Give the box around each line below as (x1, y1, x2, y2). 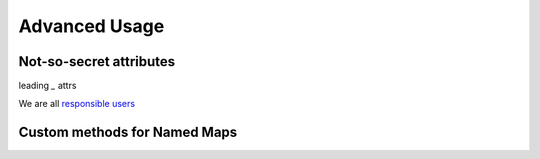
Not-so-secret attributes (18, 53, 176, 70)
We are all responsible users (18, 98, 135, 110)
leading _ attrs (18, 80, 77, 92)
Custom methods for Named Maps (18, 124, 238, 141)
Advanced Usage (18, 15, 165, 37)
